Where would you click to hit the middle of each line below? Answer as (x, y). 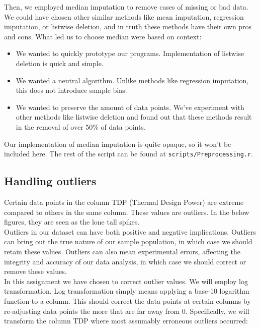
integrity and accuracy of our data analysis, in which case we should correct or (125, 261)
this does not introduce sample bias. (71, 90)
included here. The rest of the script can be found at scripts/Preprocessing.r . (129, 154)
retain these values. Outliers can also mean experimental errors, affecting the (122, 251)
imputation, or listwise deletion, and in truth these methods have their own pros (128, 26)
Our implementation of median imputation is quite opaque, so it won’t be (118, 144)
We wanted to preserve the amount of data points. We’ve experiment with (130, 107)
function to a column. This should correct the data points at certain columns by (127, 300)
